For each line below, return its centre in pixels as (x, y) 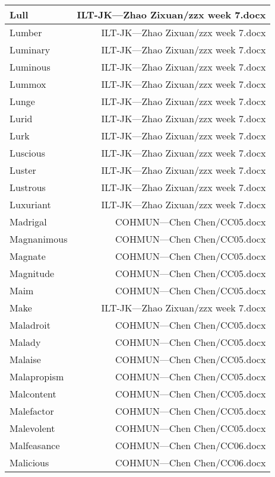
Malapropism (37, 376)
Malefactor (32, 411)
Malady (25, 342)
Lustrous (28, 187)
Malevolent (32, 428)
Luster (23, 170)
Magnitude (32, 273)
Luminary (30, 50)
